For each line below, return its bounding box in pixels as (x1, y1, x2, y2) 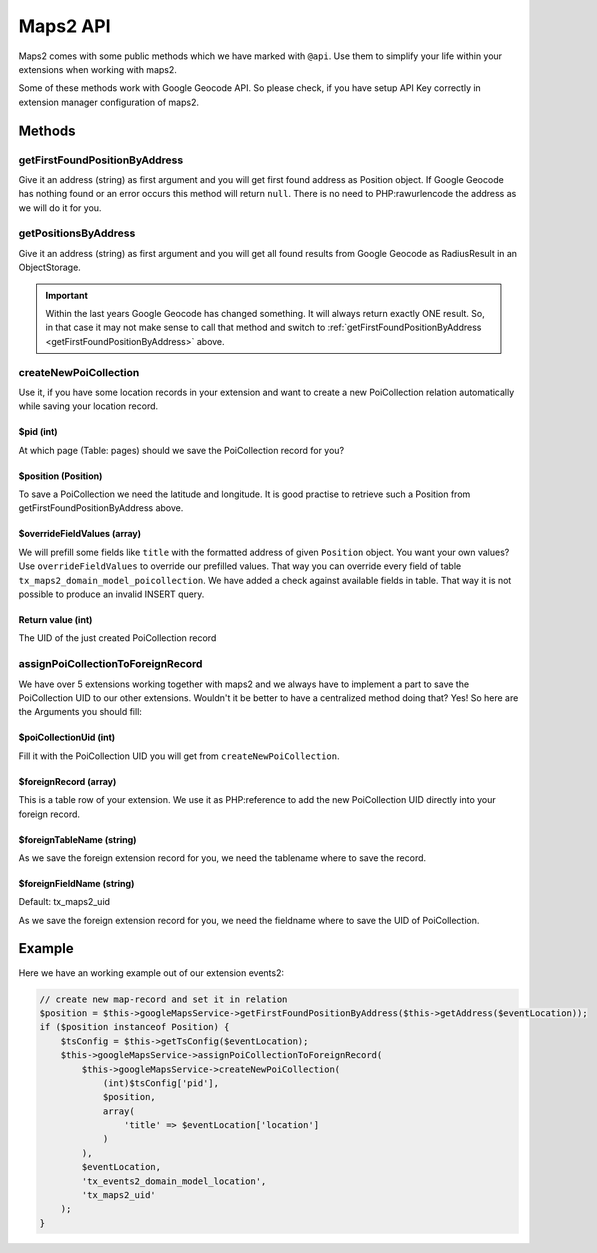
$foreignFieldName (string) (18, 877, 135, 889)
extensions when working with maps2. (18, 63, 177, 75)
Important (45, 289, 89, 301)
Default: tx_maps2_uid (18, 896, 110, 908)
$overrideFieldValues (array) (18, 528, 142, 540)
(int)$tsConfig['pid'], (102, 1077, 220, 1089)
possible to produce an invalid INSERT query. (18, 588, 205, 600)
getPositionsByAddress (18, 226, 136, 240)
